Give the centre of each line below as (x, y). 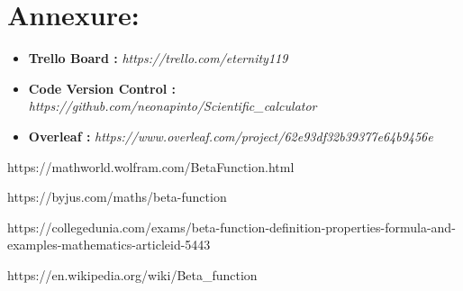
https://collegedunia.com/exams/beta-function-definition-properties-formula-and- (231, 227)
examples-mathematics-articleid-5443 (109, 245)
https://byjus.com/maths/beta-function (117, 197)
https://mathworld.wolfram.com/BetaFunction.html (151, 166)
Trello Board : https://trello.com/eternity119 (158, 58)
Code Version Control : (102, 88)
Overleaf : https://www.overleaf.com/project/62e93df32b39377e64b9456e (231, 136)
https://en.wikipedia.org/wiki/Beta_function (132, 274)
